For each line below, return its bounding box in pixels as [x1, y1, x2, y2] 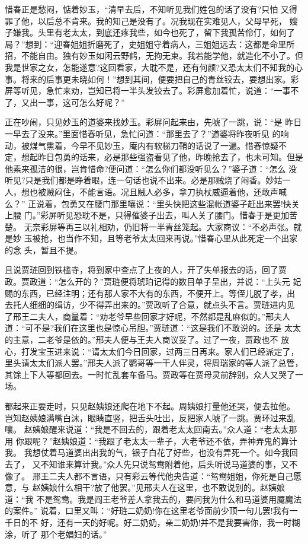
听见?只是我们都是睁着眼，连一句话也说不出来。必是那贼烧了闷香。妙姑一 [5, 174, 291, 186]
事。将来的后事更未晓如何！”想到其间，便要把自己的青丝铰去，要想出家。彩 [5, 72, 299, 85]
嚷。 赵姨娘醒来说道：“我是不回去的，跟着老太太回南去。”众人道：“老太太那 [5, 423, 297, 435]
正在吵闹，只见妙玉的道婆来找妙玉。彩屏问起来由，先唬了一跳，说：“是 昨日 [5, 116, 302, 128]
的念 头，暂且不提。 [5, 243, 82, 256]
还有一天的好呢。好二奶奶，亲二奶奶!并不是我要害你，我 [57, 516, 275, 528]
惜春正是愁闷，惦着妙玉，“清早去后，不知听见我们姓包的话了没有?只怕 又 [5, 3, 289, 15]
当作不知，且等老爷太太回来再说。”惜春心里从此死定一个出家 [65, 232, 298, 244]
